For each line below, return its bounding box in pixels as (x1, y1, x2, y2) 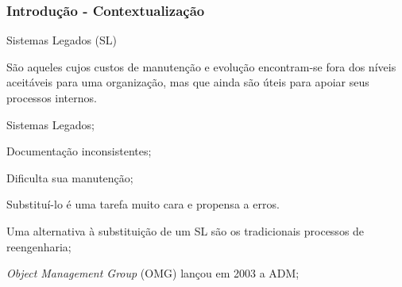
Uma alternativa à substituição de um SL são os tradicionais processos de (6, 222, 365, 239)
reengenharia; (6, 238, 72, 254)
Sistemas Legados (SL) (6, 32, 118, 48)
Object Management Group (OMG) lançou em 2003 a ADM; (6, 265, 300, 281)
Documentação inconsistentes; (6, 143, 152, 159)
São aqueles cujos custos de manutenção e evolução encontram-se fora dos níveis (6, 58, 396, 75)
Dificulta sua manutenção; (6, 169, 133, 186)
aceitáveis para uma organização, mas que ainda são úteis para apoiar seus (6, 74, 369, 90)
